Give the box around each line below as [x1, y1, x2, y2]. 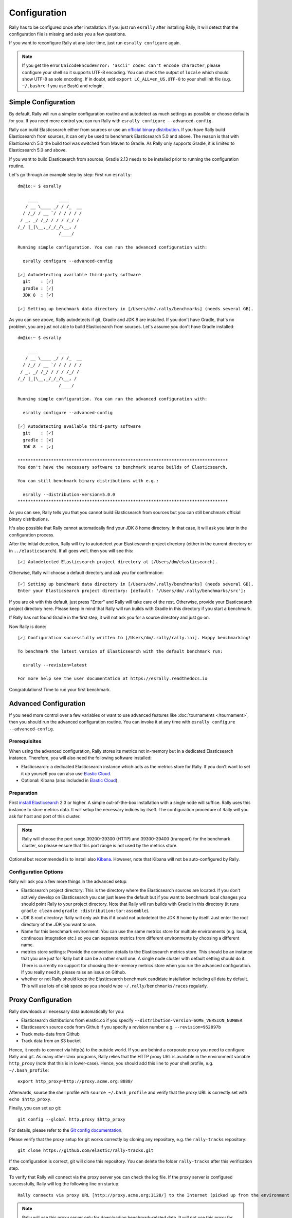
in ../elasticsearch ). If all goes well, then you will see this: [9, 548, 133, 553]
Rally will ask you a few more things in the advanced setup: [9, 878, 128, 884]
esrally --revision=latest [22, 662, 87, 667]
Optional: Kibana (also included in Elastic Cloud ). [21, 778, 119, 783]
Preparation [9, 790, 38, 797]
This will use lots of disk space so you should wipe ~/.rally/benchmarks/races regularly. [21, 983, 208, 989]
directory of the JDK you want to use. [21, 921, 97, 928]
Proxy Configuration [9, 995, 72, 1004]
